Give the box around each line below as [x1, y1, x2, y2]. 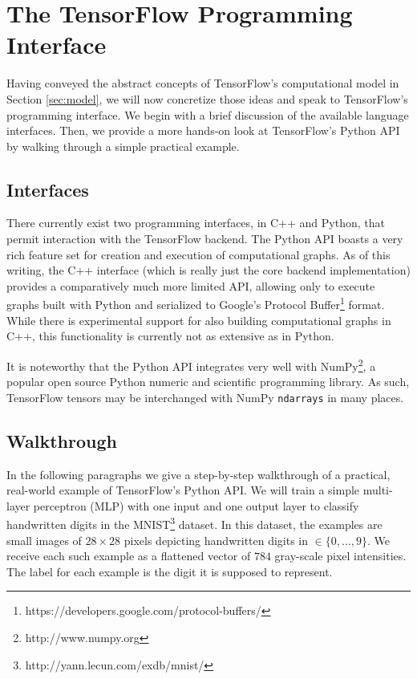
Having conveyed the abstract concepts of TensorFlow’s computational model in [6, 75, 399, 91]
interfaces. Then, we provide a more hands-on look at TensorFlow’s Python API [6, 122, 400, 139]
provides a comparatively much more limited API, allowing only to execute [6, 277, 375, 294]
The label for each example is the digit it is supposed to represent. [6, 563, 333, 579]
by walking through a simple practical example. [6, 137, 240, 154]
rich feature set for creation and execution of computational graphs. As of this [6, 246, 391, 262]
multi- [362, 482, 393, 498]
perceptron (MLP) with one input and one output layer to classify [33, 497, 359, 514]
